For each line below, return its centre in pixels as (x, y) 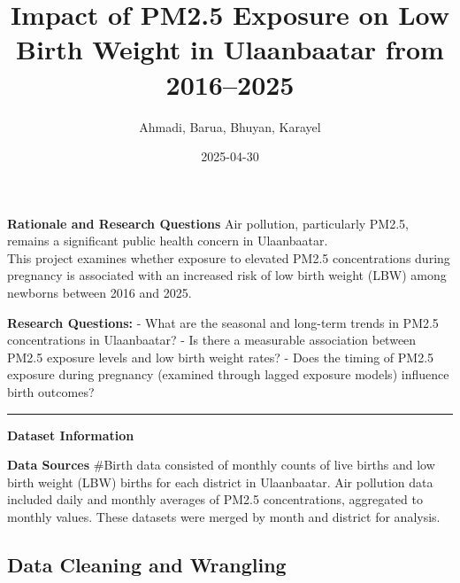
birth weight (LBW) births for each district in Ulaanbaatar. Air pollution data (220, 482)
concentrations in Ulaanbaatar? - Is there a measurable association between (212, 340)
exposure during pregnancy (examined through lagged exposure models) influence (228, 374)
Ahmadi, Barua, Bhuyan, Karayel (230, 126)
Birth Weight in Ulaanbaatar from (230, 49)
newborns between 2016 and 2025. (100, 293)
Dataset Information (71, 435)
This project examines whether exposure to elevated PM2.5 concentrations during (229, 257)
